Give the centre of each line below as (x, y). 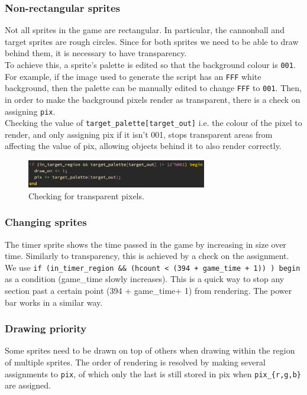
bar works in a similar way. (54, 302)
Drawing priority (46, 328)
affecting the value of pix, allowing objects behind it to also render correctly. (143, 146)
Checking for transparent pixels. (86, 195)
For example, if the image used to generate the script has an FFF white (133, 76)
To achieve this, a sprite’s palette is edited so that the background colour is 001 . (150, 64)
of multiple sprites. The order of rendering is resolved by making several (135, 362)
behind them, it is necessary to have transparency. (96, 53)
